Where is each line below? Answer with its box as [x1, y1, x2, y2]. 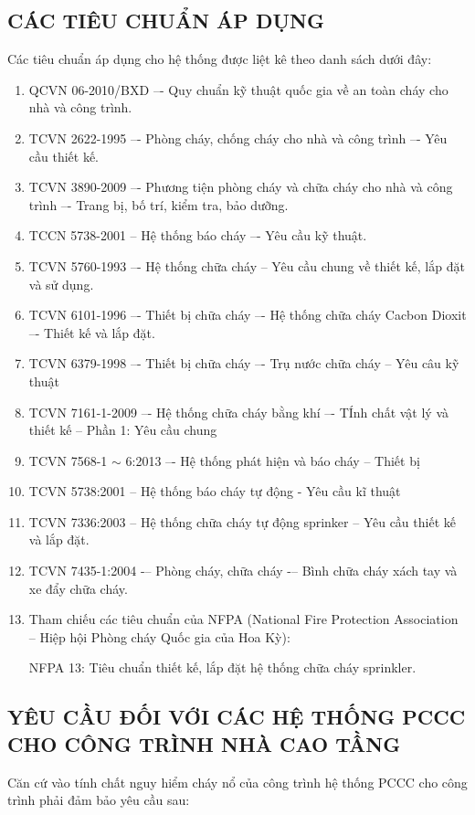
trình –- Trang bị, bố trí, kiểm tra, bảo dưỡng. [28, 195, 289, 214]
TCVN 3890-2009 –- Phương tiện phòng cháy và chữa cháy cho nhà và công [28, 177, 453, 196]
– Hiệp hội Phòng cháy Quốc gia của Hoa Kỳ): [28, 627, 290, 646]
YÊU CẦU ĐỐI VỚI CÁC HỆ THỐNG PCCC [7, 703, 466, 731]
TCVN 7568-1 [28, 450, 108, 470]
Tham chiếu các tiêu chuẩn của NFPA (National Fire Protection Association [28, 609, 459, 629]
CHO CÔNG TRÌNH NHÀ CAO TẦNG [7, 729, 401, 757]
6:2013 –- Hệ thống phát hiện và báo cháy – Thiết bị [125, 450, 420, 470]
